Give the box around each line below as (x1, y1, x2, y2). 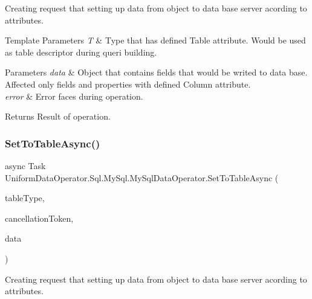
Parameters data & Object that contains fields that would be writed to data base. (5, 66, 308, 79)
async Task (5, 159, 46, 172)
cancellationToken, (5, 211, 74, 224)
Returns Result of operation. (5, 110, 111, 123)
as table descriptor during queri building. (5, 45, 157, 58)
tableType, (5, 191, 45, 204)
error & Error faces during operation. (5, 89, 143, 102)
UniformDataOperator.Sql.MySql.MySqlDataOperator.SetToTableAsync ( (5, 171, 279, 184)
